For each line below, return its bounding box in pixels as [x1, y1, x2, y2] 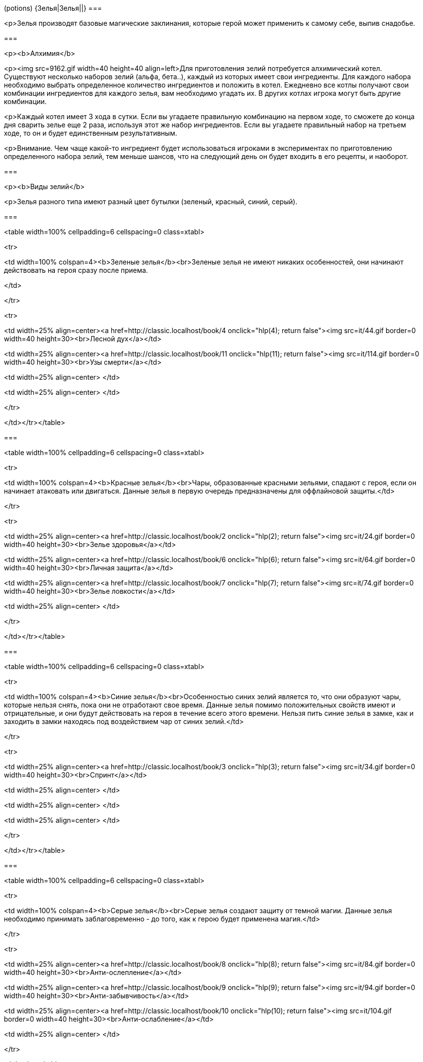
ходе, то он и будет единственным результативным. [4, 129, 177, 137]
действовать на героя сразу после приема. [4, 266, 148, 274]
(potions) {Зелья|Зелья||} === [4, 4, 102, 12]
